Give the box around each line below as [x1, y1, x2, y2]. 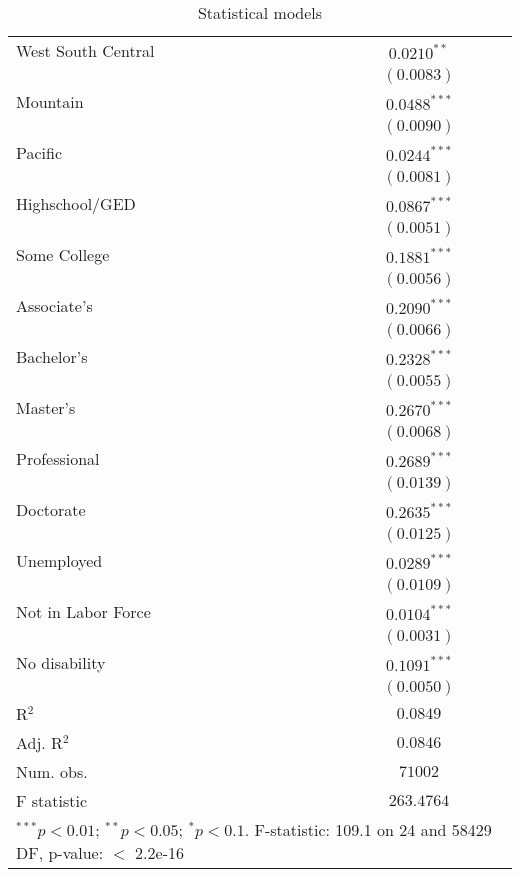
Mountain [16, 90, 84, 113]
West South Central [16, 39, 155, 62]
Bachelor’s [16, 345, 88, 368]
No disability [16, 651, 106, 674]
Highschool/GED [16, 192, 136, 215]
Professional [16, 447, 100, 470]
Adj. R [16, 731, 63, 754]
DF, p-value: [16, 841, 104, 864]
